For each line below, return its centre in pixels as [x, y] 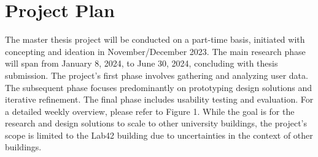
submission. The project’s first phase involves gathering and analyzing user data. [157, 75]
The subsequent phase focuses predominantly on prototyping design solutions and [159, 87]
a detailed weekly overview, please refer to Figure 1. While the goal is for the [150, 111]
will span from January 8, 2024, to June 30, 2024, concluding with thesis [142, 63]
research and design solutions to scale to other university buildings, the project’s [156, 123]
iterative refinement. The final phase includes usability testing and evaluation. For [159, 99]
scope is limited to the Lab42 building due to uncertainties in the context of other [159, 135]
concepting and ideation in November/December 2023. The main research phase [155, 51]
